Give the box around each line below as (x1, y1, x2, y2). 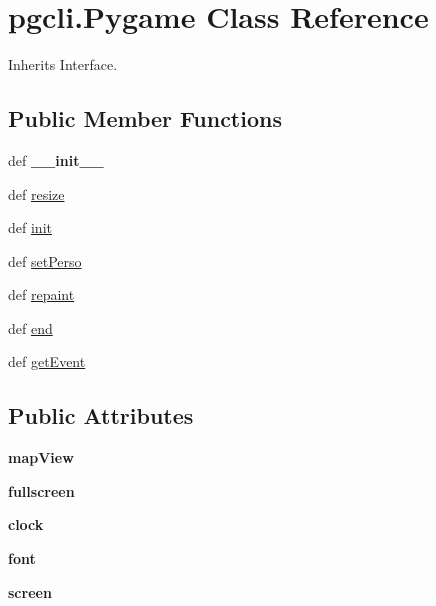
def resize (8, 183, 65, 204)
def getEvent (8, 351, 86, 372)
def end (8, 317, 53, 338)
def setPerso (8, 250, 82, 271)
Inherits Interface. (8, 54, 118, 75)
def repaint (8, 284, 75, 305)
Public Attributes (8, 400, 194, 431)
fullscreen (8, 480, 75, 501)
